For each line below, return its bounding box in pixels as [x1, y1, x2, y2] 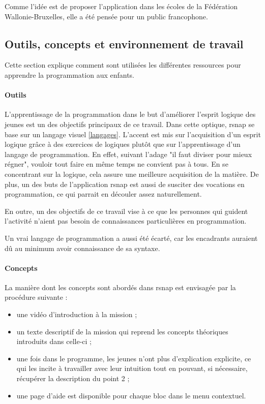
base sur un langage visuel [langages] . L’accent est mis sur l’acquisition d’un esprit [5, 129, 261, 139]
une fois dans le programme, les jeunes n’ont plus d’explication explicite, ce [16, 353, 251, 363]
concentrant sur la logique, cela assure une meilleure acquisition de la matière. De [5, 168, 259, 179]
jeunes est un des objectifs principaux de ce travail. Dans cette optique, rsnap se [5, 118, 255, 129]
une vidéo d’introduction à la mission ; [16, 309, 137, 320]
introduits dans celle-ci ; [16, 336, 92, 347]
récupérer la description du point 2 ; [16, 373, 130, 384]
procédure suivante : [5, 292, 68, 302]
